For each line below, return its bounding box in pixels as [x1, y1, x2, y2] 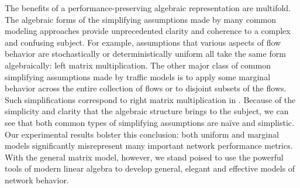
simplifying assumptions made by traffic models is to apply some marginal [5, 70, 271, 83]
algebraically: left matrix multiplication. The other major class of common [5, 59, 271, 71]
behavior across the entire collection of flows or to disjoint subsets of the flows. [5, 82, 287, 94]
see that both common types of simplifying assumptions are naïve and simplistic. [5, 116, 294, 128]
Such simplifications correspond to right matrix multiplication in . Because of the [5, 93, 296, 105]
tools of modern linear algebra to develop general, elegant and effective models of [5, 162, 295, 175]
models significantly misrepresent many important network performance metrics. [5, 139, 293, 152]
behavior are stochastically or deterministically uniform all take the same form [5, 47, 286, 60]
